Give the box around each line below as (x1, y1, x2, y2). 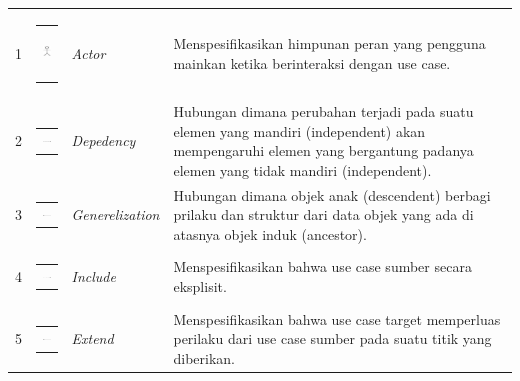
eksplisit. (173, 276, 227, 297)
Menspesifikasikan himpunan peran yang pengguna (173, 33, 486, 54)
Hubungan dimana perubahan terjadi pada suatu (173, 100, 474, 121)
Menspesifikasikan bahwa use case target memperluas (173, 308, 501, 329)
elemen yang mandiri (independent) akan (173, 120, 426, 141)
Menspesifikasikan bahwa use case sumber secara (173, 256, 472, 277)
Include (71, 266, 116, 287)
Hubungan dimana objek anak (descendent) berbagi (173, 184, 491, 205)
